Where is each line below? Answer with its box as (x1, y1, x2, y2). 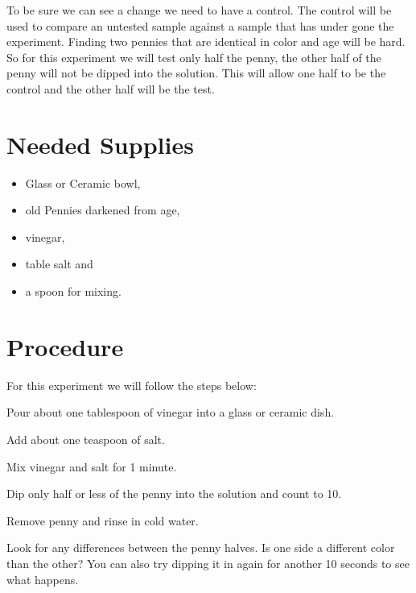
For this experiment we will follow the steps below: (6, 376, 257, 393)
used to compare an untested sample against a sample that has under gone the (6, 17, 394, 34)
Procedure (6, 330, 124, 363)
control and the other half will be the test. (6, 80, 215, 97)
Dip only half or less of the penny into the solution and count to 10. (6, 485, 342, 502)
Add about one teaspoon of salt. (6, 430, 165, 447)
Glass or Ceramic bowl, (25, 174, 141, 191)
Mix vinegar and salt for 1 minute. (6, 458, 177, 475)
